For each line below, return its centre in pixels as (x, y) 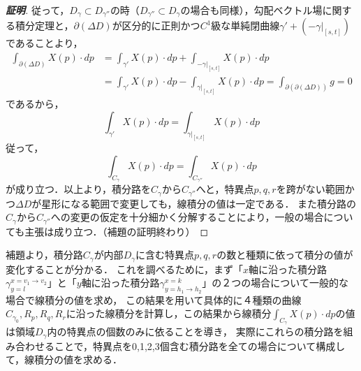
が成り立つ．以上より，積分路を (79, 189)
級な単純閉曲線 (245, 26)
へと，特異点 (225, 189)
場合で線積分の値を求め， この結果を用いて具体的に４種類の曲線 (154, 299)
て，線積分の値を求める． (64, 359)
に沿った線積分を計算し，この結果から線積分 (169, 313)
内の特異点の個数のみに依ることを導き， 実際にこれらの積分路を (195, 332)
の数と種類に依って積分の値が (285, 255)
